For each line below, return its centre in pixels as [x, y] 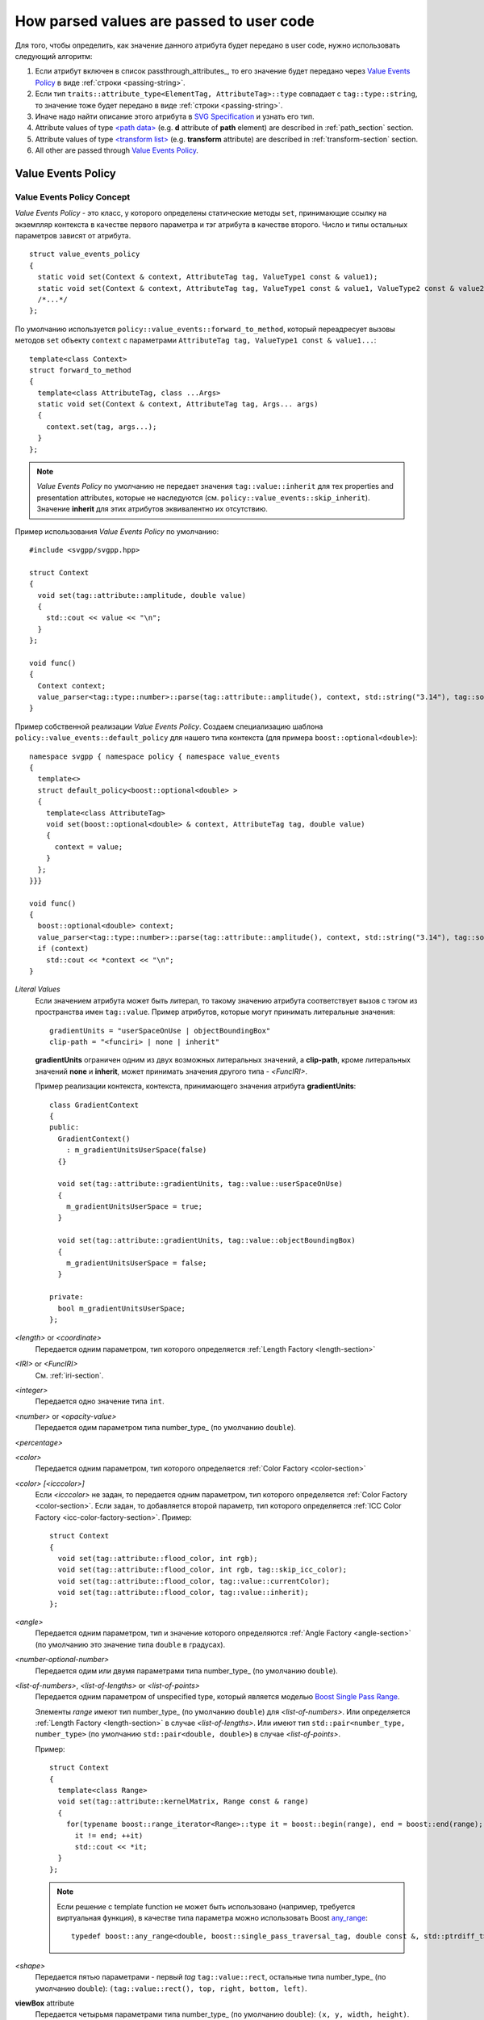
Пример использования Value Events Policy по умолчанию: [117, 531]
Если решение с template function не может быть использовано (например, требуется [206, 1906]
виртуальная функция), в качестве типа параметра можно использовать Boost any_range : [213, 1917]
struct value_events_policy [85, 254]
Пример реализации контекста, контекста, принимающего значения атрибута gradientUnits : [196, 1086]
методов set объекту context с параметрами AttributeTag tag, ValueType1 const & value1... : [196, 340]
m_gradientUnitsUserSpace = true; [134, 1207]
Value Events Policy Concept [73, 196]
